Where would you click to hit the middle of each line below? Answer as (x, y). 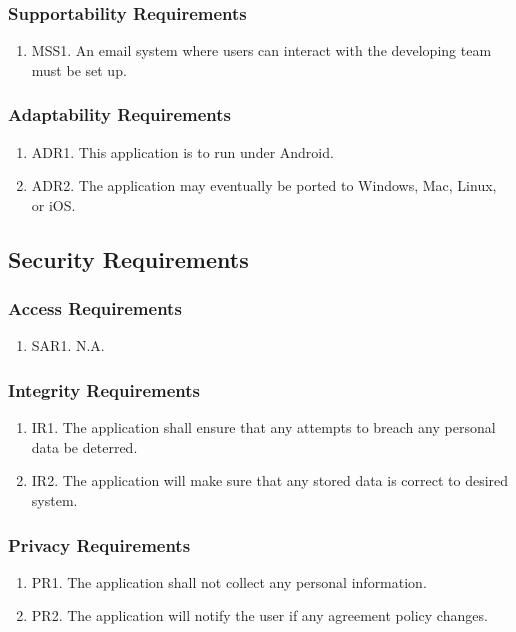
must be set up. (79, 69)
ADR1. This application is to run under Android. (182, 151)
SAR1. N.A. (68, 345)
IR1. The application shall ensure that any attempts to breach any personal (263, 427)
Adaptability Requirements (119, 114)
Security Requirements (128, 258)
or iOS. (53, 204)
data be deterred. (84, 446)
